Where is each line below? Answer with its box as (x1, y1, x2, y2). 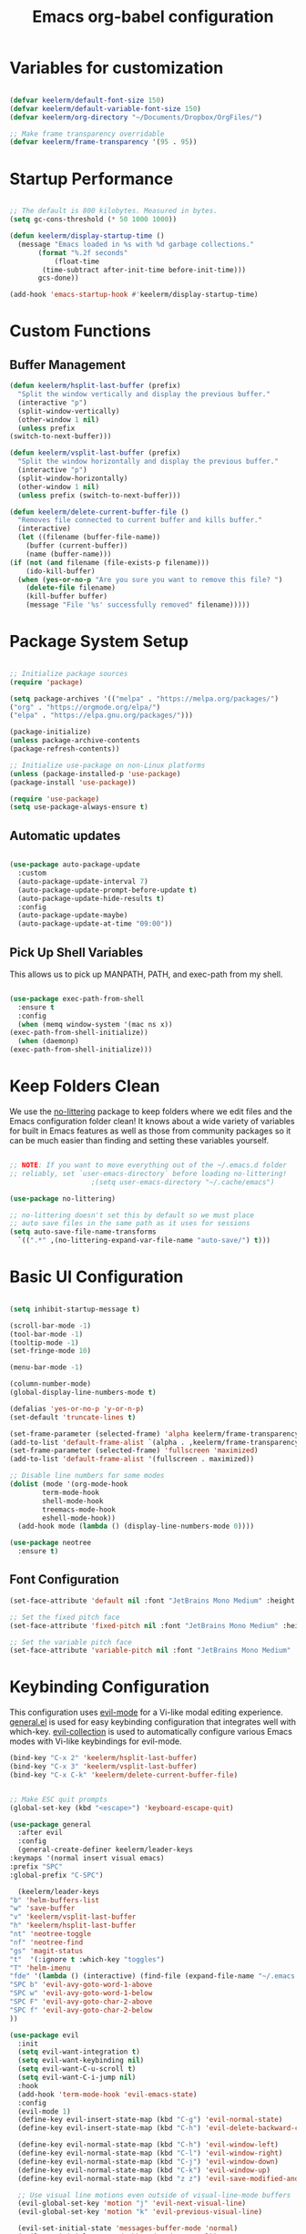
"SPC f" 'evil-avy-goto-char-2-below (9, 2005, 153, 2014)
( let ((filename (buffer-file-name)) (17, 533, 161, 542)
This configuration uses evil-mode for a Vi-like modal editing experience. (9, 1706, 284, 1718)
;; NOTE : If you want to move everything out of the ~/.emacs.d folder (9, 1161, 287, 1170)
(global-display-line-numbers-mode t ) (9, 1388, 157, 1398)
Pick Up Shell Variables (9, 945, 144, 960)
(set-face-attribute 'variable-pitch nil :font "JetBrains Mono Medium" (9, 1646, 291, 1655)
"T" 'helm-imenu (9, 1963, 71, 1973)
